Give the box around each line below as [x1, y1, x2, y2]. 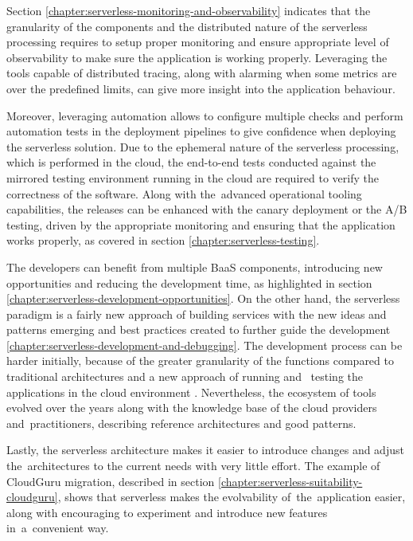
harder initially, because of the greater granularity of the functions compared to [6, 352, 394, 369]
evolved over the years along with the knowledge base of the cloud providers [6, 399, 377, 416]
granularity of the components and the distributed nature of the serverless [6, 18, 368, 34]
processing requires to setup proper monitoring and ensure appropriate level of [6, 33, 389, 50]
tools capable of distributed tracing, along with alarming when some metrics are [6, 65, 397, 81]
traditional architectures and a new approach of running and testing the [6, 368, 364, 385]
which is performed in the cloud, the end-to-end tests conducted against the [6, 154, 376, 171]
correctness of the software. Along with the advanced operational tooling [6, 185, 362, 202]
